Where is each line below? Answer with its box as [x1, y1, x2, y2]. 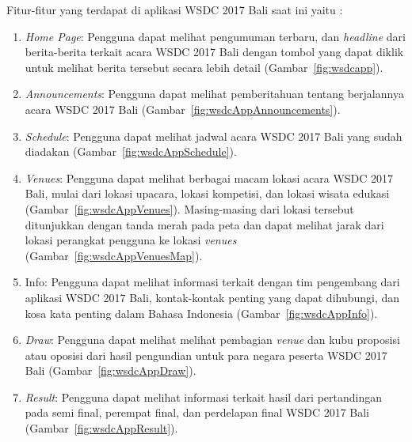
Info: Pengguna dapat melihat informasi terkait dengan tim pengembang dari [25, 274, 400, 290]
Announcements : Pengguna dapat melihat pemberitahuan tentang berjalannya [25, 85, 404, 102]
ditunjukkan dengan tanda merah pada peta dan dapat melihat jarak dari [25, 216, 384, 232]
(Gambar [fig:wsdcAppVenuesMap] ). [25, 247, 203, 263]
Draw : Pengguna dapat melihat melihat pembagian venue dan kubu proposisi [25, 331, 400, 348]
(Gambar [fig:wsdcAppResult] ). [25, 420, 178, 436]
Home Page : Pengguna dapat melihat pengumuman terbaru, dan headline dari [25, 28, 406, 44]
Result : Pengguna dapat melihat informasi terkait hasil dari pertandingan [25, 388, 383, 405]
